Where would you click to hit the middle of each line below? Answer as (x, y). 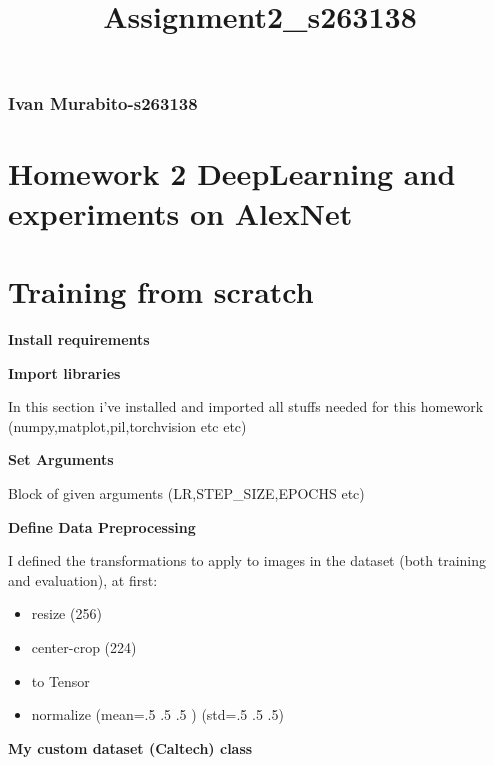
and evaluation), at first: (83, 579)
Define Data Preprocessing (102, 526)
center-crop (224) (84, 646)
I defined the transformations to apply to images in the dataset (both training (247, 560)
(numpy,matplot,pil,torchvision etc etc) (127, 425)
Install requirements (79, 338)
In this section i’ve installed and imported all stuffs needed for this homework (246, 406)
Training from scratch (161, 291)
